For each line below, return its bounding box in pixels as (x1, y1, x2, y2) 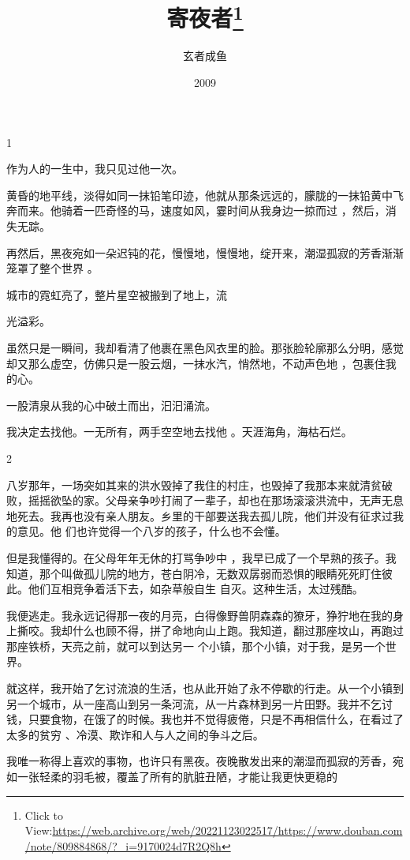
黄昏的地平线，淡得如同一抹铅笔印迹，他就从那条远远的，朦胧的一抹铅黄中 (6, 186, 393, 203)
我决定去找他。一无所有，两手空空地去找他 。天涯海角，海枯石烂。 (6, 423, 352, 440)
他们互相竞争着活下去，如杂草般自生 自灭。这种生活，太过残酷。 (28, 580, 363, 597)
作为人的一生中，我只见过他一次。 (6, 160, 183, 177)
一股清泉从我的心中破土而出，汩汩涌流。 (6, 396, 216, 413)
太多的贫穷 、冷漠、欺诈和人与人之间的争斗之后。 (6, 726, 264, 742)
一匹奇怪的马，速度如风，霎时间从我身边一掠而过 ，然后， (83, 202, 386, 219)
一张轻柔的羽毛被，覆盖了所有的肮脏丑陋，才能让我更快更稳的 (17, 768, 337, 785)
